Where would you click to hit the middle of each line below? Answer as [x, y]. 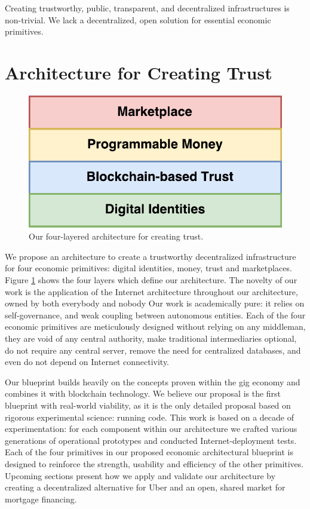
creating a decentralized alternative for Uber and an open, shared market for [145, 487]
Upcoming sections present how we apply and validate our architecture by [140, 475]
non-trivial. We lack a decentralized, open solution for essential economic [138, 19]
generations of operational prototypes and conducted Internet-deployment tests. [151, 440]
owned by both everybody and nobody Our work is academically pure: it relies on [155, 303]
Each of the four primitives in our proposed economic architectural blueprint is [149, 452]
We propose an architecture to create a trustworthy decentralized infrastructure [151, 256]
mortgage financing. [41, 499]
